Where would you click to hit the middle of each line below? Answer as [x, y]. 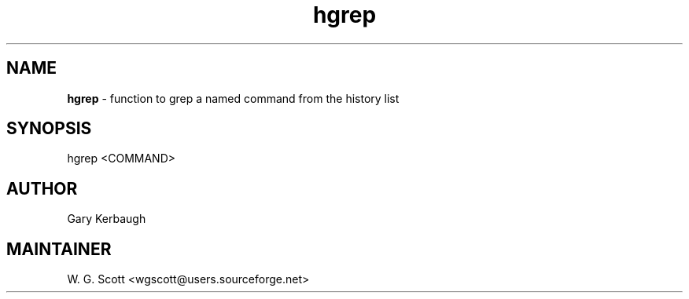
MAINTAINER [59, 249]
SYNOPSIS [49, 129]
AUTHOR [42, 188]
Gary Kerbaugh [107, 219]
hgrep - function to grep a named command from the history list [233, 98]
